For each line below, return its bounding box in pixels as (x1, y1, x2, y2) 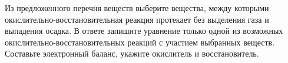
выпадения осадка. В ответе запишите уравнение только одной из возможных (5, 24, 283, 37)
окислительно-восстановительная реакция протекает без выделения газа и (5, 13, 269, 25)
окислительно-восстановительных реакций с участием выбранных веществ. (5, 36, 275, 48)
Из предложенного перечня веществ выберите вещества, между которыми (5, 2, 269, 13)
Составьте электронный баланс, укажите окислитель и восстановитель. (5, 47, 259, 60)
